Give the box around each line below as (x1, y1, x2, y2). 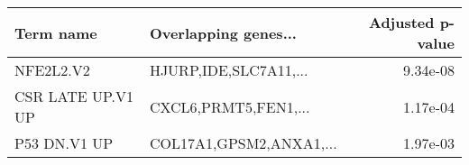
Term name (14, 22, 97, 43)
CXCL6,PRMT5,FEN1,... (149, 96, 310, 117)
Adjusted (368, 12, 435, 32)
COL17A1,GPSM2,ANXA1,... (149, 133, 337, 153)
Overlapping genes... (149, 22, 297, 43)
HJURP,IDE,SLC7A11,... (149, 60, 308, 80)
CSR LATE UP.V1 (14, 86, 134, 106)
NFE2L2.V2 (14, 60, 90, 80)
